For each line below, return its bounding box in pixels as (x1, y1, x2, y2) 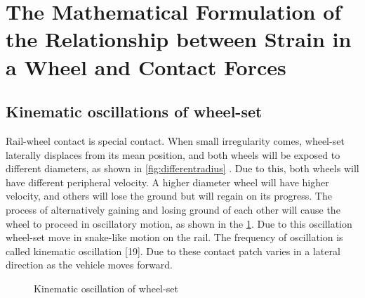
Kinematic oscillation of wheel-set (34, 280, 178, 295)
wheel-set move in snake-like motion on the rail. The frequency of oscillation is (6, 230, 343, 245)
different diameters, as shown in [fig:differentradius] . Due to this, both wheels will (6, 161, 359, 176)
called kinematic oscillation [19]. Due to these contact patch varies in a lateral (6, 243, 340, 258)
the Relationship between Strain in (6, 25, 352, 53)
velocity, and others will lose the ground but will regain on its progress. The (6, 188, 332, 203)
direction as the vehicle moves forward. (6, 257, 173, 272)
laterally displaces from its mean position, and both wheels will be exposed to (6, 147, 340, 162)
